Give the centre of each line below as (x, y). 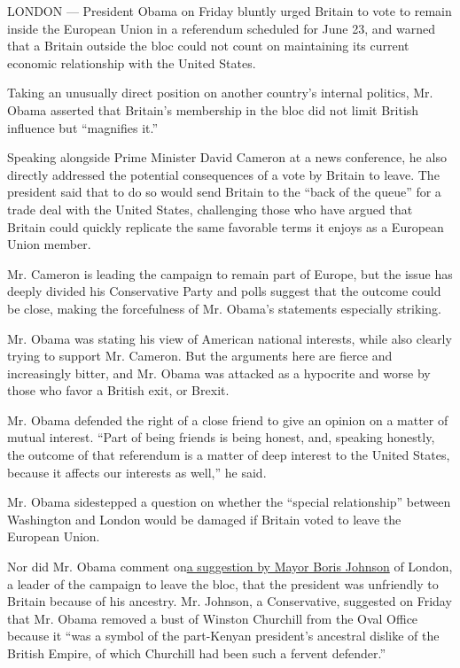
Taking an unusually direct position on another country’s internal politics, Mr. (220, 93)
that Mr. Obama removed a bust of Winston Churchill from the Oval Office (213, 618)
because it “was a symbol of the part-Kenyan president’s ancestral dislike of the (223, 636)
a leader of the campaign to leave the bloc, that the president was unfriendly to (223, 583)
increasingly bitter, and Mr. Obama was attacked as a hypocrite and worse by (219, 373)
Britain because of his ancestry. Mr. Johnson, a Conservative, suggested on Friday (230, 601)
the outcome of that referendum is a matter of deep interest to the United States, (229, 455)
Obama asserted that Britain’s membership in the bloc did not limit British (213, 109)
